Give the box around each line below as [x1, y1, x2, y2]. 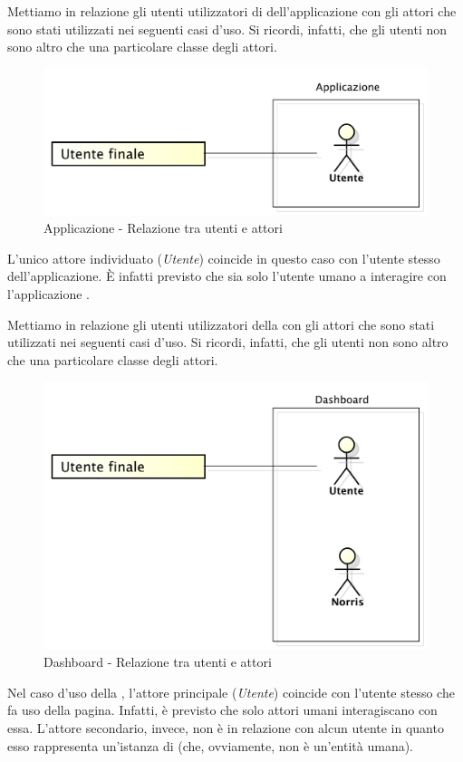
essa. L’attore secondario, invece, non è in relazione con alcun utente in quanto [7, 719, 444, 738]
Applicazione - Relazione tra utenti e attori [43, 218, 283, 237]
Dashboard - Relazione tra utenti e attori [43, 652, 272, 671]
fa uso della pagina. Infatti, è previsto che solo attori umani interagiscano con [7, 700, 438, 719]
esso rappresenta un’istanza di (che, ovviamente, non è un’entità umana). [7, 736, 413, 755]
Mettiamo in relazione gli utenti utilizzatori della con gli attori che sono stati [7, 314, 435, 333]
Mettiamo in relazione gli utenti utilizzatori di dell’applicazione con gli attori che [7, 2, 457, 20]
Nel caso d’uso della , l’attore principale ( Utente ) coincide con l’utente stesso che [7, 682, 455, 701]
